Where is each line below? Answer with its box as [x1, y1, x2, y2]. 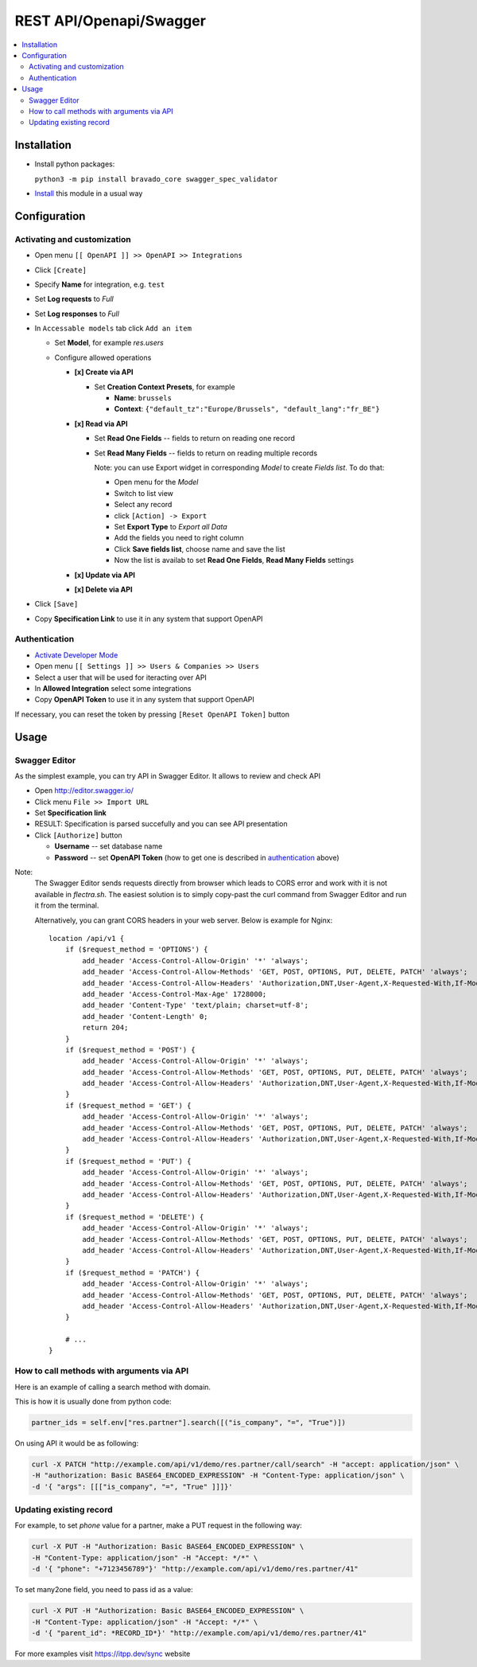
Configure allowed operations [54, 353, 152, 362]
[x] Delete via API [74, 584, 133, 594]
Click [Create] [34, 265, 87, 275]
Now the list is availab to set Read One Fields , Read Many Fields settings [114, 556, 354, 565]
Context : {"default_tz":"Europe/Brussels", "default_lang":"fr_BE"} [114, 404, 381, 414]
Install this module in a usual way [34, 188, 143, 198]
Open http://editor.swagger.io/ [34, 786, 134, 795]
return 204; [82, 1023, 129, 1033]
